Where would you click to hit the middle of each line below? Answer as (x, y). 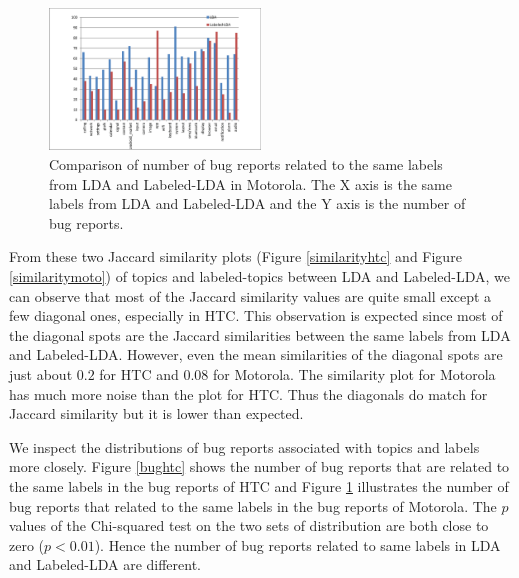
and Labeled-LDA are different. (105, 564)
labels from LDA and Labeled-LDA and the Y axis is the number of (257, 203)
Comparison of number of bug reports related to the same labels (246, 164)
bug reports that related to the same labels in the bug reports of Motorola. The (253, 505)
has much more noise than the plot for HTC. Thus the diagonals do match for (248, 393)
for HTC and (139, 373)
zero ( (27, 544)
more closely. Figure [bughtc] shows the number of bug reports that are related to (259, 466)
